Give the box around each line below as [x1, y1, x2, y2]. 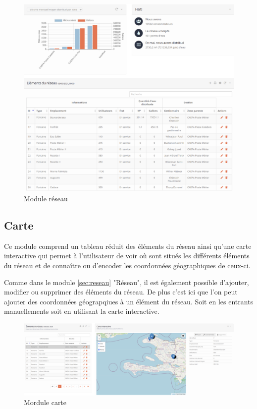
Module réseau [24, 193, 68, 204]
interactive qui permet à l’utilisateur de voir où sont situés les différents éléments [4, 250, 250, 261]
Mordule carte [24, 397, 67, 408]
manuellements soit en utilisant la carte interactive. [4, 306, 159, 316]
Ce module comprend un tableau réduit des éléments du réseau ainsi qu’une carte [4, 240, 252, 251]
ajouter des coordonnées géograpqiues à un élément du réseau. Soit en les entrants [4, 296, 254, 306]
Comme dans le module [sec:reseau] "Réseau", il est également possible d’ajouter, [4, 277, 249, 287]
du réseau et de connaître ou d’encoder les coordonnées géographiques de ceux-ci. [4, 260, 251, 271]
